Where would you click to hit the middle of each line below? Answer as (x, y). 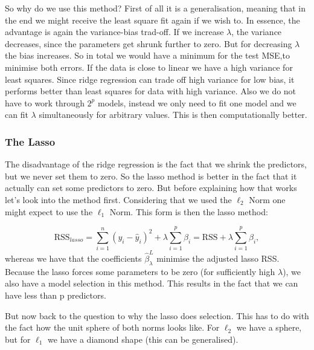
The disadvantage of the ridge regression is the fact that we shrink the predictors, (156, 164)
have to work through (45, 102)
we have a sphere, (269, 327)
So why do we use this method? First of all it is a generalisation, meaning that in (155, 8)
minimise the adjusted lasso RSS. (218, 258)
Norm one (267, 199)
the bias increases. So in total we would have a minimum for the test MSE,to (147, 55)
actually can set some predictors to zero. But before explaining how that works (151, 188)
